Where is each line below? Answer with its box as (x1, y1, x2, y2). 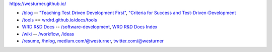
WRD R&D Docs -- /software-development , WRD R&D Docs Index (22, 24, 158, 30)
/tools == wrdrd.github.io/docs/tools (22, 16, 98, 22)
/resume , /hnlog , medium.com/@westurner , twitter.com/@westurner (22, 37, 164, 43)
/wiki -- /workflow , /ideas (22, 30, 75, 37)
